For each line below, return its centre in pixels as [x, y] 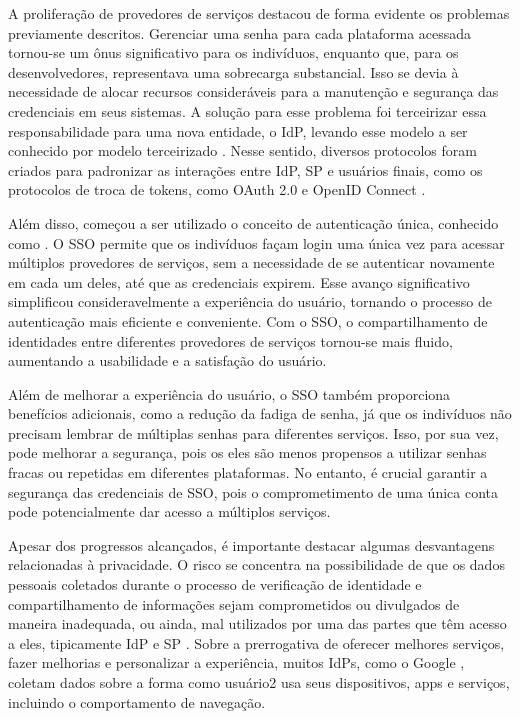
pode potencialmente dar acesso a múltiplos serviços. [169, 511]
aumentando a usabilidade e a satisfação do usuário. [167, 360]
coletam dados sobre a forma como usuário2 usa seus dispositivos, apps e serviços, [259, 682]
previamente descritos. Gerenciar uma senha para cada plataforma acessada [240, 32]
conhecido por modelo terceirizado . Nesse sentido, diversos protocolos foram [242, 150]
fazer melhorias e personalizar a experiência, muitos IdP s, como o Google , [236, 662]
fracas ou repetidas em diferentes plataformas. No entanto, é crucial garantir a [248, 472]
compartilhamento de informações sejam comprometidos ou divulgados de [234, 603]
